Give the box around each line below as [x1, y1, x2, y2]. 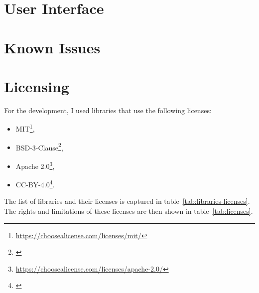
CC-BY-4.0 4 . [15, 178, 55, 189]
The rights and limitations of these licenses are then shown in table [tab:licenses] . [4, 206, 253, 216]
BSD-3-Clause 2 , [15, 141, 63, 152]
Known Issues [4, 37, 101, 57]
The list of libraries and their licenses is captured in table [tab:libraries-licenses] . [4, 196, 250, 206]
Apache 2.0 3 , [15, 159, 55, 171]
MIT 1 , [15, 122, 35, 134]
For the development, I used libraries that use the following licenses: [4, 105, 212, 115]
